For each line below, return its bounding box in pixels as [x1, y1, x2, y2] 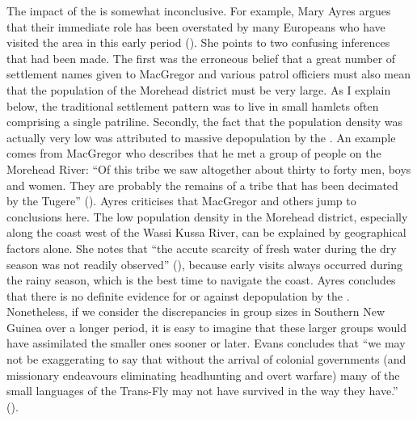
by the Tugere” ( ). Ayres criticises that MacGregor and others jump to [6, 192, 356, 209]
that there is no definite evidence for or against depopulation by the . [6, 287, 350, 304]
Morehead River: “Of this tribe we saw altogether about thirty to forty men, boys [6, 160, 411, 177]
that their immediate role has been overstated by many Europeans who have [6, 18, 385, 35]
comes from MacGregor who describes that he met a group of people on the [6, 145, 381, 162]
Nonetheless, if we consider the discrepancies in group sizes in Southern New [6, 303, 385, 320]
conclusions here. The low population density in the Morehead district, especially [6, 208, 408, 225]
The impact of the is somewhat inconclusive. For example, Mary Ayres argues [6, 2, 391, 19]
